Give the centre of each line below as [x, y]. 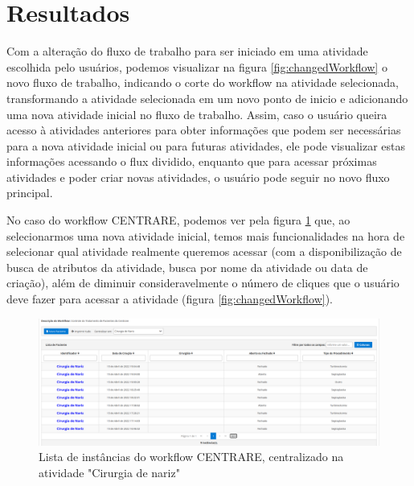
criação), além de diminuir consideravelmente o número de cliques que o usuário [203, 283]
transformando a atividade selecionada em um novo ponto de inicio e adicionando [207, 98]
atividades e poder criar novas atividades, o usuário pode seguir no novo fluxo [198, 177]
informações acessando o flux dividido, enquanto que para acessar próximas [192, 161]
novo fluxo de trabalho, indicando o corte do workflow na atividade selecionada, [203, 82]
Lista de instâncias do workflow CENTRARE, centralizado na [191, 457]
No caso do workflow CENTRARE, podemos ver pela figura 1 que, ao [178, 220]
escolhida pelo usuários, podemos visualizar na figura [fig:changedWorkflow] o [197, 66]
